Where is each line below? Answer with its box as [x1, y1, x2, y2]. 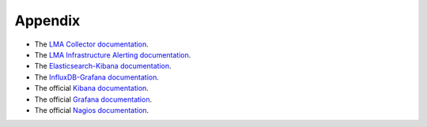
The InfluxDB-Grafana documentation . [34, 72, 160, 82]
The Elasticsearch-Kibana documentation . [34, 62, 172, 71]
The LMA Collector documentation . [34, 39, 149, 49]
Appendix [14, 12, 81, 29]
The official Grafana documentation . [34, 95, 153, 104]
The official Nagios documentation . [34, 105, 149, 114]
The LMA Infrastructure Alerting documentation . [34, 50, 191, 59]
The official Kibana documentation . [34, 84, 149, 93]
